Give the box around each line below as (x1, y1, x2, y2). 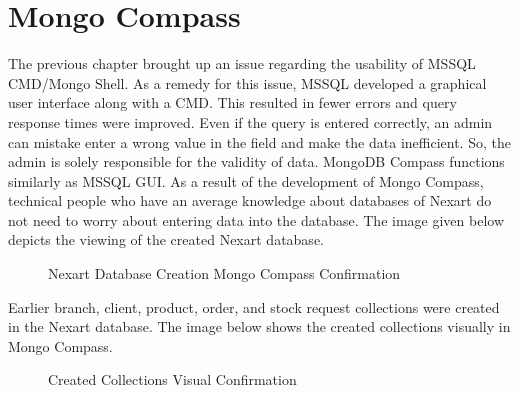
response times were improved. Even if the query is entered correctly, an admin (8, 111, 493, 132)
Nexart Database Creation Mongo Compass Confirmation (48, 263, 401, 284)
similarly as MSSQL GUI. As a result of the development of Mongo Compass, (8, 170, 484, 191)
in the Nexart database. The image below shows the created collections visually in (8, 316, 511, 337)
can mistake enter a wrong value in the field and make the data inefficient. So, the (8, 131, 511, 152)
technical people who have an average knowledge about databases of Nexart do (8, 190, 492, 211)
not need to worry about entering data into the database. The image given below (8, 209, 505, 230)
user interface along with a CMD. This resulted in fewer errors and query (8, 92, 457, 113)
